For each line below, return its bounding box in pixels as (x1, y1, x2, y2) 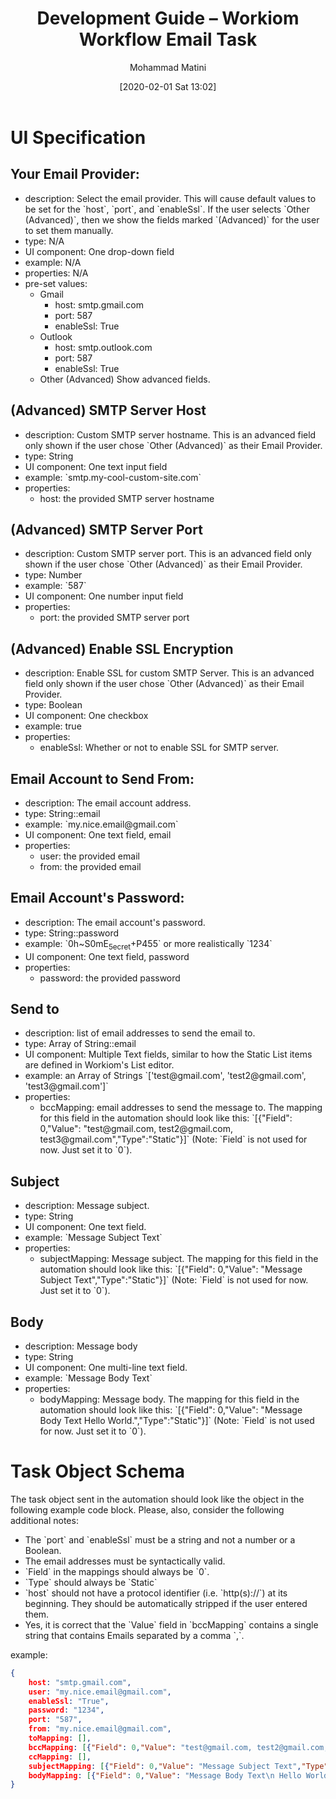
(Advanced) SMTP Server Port (10, 521, 203, 538)
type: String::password (24, 927, 120, 939)
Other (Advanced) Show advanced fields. (39, 373, 211, 385)
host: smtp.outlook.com (54, 341, 153, 353)
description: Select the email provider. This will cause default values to (24, 192, 317, 204)
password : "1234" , (28, 1705, 105, 1716)
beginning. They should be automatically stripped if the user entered (24, 1597, 308, 1609)
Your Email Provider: (10, 166, 140, 183)
